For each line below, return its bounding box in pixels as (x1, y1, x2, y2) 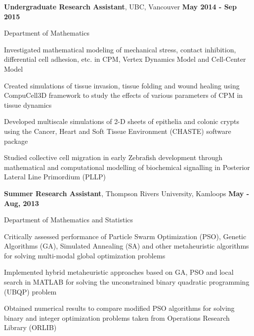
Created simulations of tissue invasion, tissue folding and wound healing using (4, 80, 240, 90)
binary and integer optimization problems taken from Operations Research (4, 312, 230, 323)
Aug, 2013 (4, 198, 39, 208)
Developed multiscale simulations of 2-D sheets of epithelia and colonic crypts (4, 116, 240, 126)
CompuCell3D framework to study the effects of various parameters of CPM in (4, 90, 243, 100)
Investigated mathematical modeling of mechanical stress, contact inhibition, (4, 44, 236, 54)
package (4, 135, 28, 146)
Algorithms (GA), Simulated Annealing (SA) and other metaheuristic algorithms (4, 241, 249, 251)
